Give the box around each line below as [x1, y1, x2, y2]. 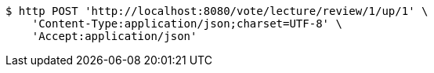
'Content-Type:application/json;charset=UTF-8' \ [31, 17, 342, 30]
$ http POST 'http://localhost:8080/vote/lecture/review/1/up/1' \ [5, 5, 429, 17]
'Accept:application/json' [31, 30, 197, 42]
